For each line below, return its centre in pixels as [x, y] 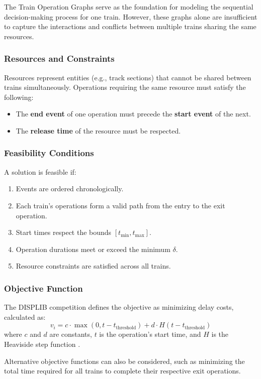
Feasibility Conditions [49, 153]
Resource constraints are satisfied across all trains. [93, 266]
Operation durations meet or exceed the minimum [93, 249]
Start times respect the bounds [64, 232]
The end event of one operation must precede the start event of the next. [133, 114]
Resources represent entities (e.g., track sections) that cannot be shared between [128, 77]
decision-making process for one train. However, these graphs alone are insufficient [131, 16]
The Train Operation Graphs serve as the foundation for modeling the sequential [129, 7]
